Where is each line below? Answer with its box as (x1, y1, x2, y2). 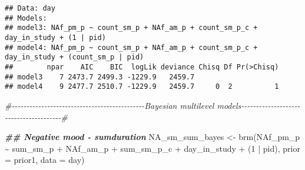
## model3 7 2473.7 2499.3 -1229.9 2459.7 (5, 72, 195, 81)
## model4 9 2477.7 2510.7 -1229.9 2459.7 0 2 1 (5, 82, 279, 91)
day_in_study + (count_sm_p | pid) (5, 53, 144, 62)
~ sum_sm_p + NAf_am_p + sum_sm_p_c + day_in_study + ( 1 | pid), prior (5, 142, 300, 154)
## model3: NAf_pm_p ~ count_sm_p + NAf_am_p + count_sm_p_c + (5, 24, 258, 32)
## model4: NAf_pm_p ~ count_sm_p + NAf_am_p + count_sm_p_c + (5, 43, 258, 52)
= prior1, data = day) (5, 154, 85, 166)
